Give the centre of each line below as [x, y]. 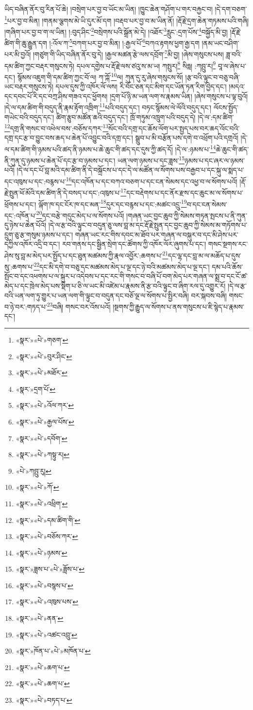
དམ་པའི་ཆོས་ [228, 266]
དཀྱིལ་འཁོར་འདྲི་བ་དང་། [32, 244]
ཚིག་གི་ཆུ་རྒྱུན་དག [26, 43]
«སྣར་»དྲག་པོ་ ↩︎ [36, 389]
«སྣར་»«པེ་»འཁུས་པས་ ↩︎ [47, 602]
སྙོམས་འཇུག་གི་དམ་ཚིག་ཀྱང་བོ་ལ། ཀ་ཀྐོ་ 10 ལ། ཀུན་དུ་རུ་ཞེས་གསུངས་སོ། [100, 76]
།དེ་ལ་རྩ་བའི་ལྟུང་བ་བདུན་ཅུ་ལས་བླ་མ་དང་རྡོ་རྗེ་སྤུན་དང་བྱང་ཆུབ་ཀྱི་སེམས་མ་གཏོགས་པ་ [148, 225]
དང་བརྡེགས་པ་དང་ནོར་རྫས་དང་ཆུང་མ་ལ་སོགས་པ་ [185, 192]
